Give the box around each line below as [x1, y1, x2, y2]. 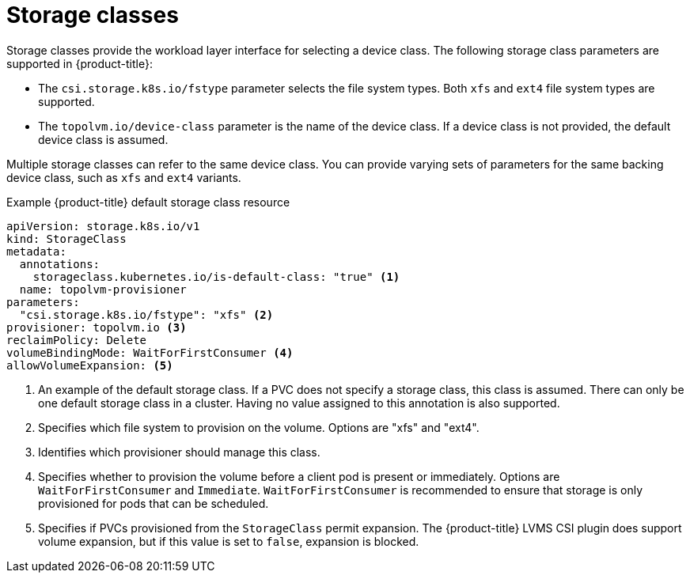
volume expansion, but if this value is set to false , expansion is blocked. [38, 534, 419, 548]
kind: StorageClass [6, 232, 127, 245]
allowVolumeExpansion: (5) [6, 358, 173, 372]
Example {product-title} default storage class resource [6, 195, 290, 209]
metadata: [6, 244, 66, 258]
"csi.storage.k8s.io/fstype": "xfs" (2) [19, 308, 274, 321]
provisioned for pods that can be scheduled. [38, 496, 269, 510]
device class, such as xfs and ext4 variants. [6, 170, 241, 184]
